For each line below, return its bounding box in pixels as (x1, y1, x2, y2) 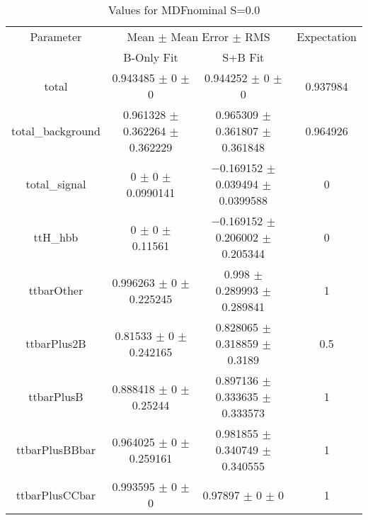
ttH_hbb (33, 229, 79, 245)
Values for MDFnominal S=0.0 (108, 1, 260, 18)
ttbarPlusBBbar (16, 441, 96, 458)
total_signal (25, 176, 86, 192)
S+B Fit (222, 49, 265, 65)
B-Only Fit (123, 49, 178, 65)
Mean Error (171, 28, 229, 45)
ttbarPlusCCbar (16, 486, 96, 503)
